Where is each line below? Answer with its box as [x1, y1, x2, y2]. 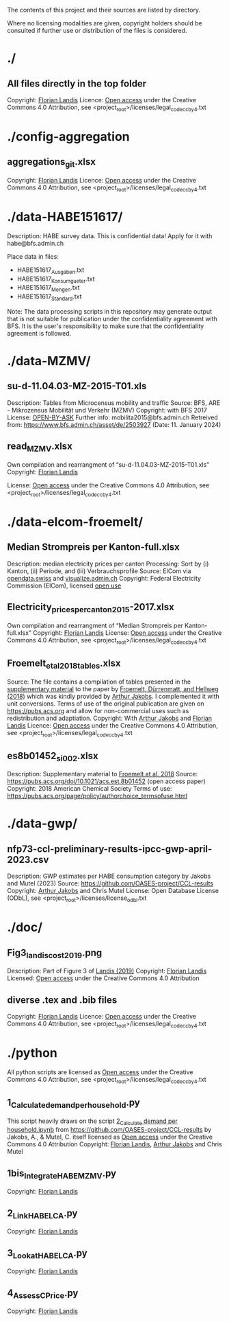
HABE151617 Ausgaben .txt [16, 266, 85, 275]
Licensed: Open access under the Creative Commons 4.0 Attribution [7, 974, 200, 982]
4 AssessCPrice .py [7, 1287, 79, 1300]
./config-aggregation [7, 128, 130, 144]
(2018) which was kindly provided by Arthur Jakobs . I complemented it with [7, 692, 220, 700]
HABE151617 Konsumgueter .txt [16, 275, 95, 284]
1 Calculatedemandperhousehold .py [7, 1097, 140, 1111]
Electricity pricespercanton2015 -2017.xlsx [7, 601, 174, 615]
